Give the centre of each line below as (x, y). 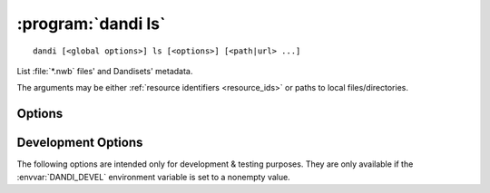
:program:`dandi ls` (91, 24)
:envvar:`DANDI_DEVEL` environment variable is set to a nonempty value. (153, 177)
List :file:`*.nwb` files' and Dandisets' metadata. (105, 71)
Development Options (80, 143)
